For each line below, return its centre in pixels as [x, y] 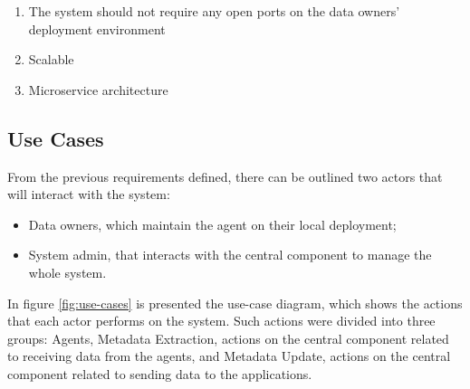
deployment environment [97, 28]
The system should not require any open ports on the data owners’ [214, 11]
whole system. [67, 272]
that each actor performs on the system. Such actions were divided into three [221, 321]
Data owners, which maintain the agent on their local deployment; [212, 224]
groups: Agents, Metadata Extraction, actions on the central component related [228, 338]
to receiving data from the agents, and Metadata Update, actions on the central [229, 356]
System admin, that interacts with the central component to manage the [230, 255]
